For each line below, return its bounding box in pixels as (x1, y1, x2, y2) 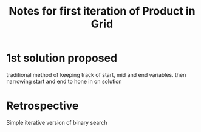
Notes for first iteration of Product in (9, 4, 196, 18)
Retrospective (6, 99, 79, 113)
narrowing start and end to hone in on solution (6, 78, 123, 85)
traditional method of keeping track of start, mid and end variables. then (6, 71, 186, 78)
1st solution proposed (6, 51, 117, 65)
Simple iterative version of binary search (6, 119, 107, 126)
